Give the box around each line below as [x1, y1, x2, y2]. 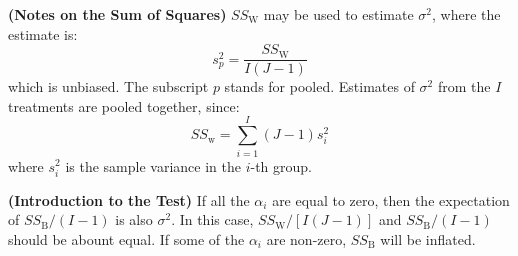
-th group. [250, 155, 312, 176]
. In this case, [171, 209, 254, 230]
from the [437, 76, 491, 97]
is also [115, 209, 153, 230]
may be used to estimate [263, 4, 414, 24]
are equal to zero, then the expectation [272, 189, 510, 210]
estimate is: [8, 23, 78, 44]
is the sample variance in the [65, 155, 241, 176]
